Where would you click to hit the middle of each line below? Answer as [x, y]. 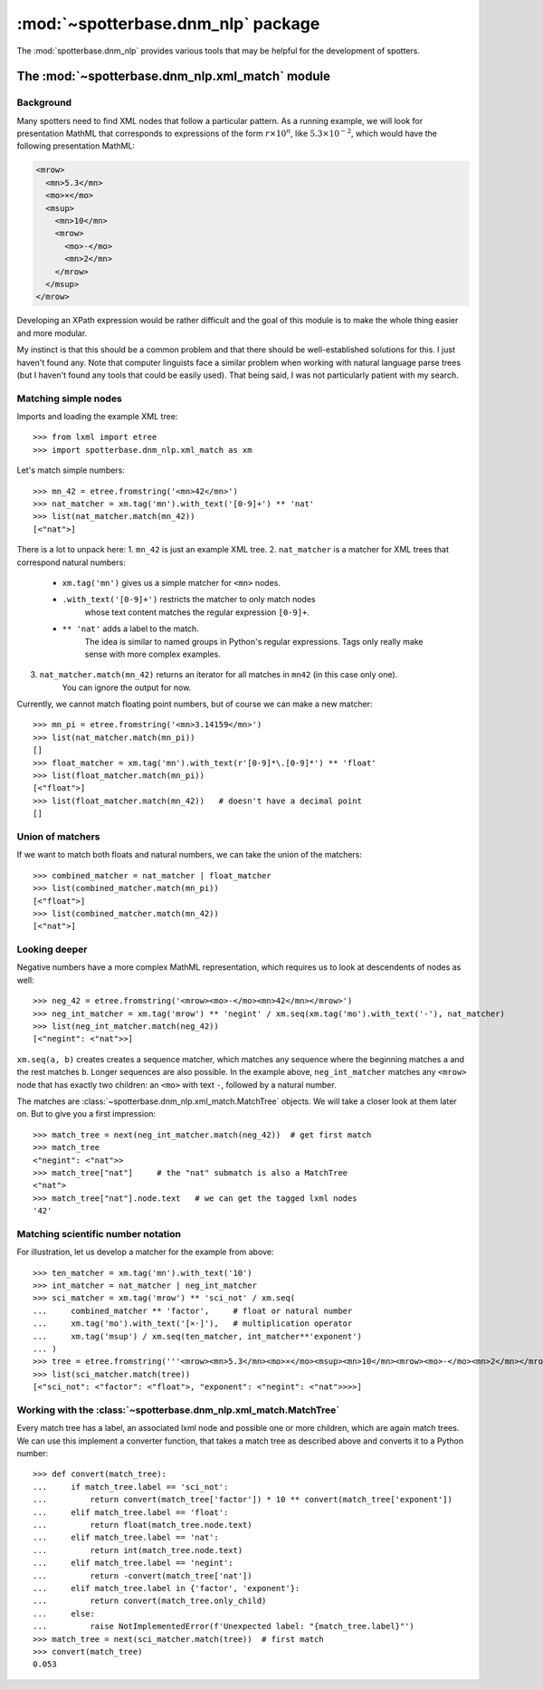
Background [44, 102]
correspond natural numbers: [71, 562]
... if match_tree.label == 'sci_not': [131, 1487]
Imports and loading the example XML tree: [97, 417]
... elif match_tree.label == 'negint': [133, 1563]
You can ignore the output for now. [127, 687]
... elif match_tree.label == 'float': [131, 1512]
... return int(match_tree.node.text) [138, 1550]
